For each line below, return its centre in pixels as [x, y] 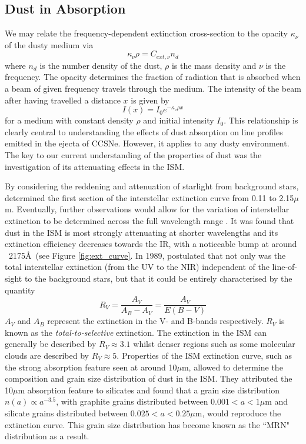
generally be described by [51, 344]
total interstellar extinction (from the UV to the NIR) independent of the [137, 267]
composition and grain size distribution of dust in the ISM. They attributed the [149, 378]
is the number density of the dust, [101, 65]
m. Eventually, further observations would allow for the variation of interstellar [147, 209]
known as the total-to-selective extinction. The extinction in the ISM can [136, 332]
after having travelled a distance [63, 100]
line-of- [285, 267]
